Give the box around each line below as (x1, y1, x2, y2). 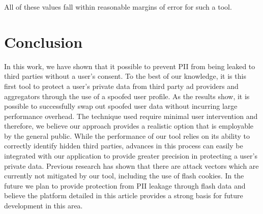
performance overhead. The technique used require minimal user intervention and (4, 110, 258, 121)
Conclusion (4, 31, 83, 52)
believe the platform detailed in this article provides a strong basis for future (4, 190, 243, 201)
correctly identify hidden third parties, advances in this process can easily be (4, 140, 243, 151)
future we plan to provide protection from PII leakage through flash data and (4, 180, 246, 191)
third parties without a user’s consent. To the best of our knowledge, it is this (4, 71, 246, 81)
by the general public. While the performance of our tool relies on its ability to (4, 130, 250, 141)
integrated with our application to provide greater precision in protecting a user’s (4, 150, 257, 161)
